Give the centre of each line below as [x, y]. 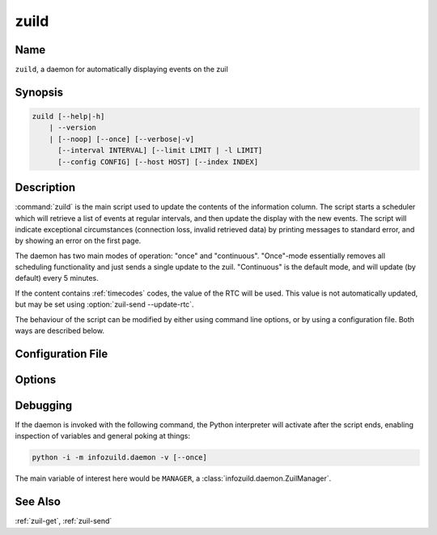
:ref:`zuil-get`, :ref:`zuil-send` [64, 521]
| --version [73, 128]
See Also [38, 502]
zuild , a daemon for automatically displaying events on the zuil [121, 70]
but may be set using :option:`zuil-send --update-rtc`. [104, 304]
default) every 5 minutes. [57, 278]
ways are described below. [60, 331]
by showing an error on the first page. [78, 241]
